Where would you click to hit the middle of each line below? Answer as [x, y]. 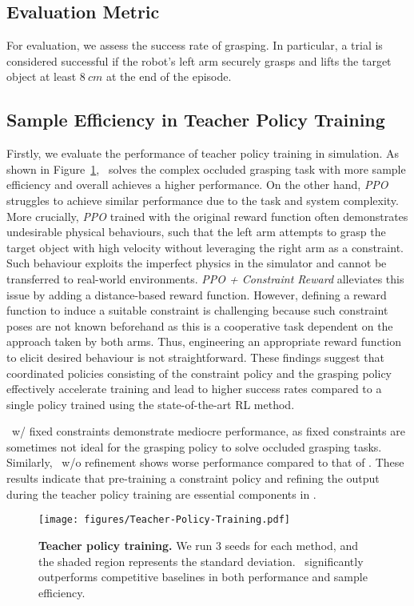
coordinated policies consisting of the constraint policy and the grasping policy [199, 373]
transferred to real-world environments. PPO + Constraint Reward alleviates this [205, 278]
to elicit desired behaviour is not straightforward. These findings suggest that [195, 357]
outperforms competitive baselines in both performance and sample [203, 577]
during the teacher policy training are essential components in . [161, 494]
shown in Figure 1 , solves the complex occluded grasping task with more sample [206, 169]
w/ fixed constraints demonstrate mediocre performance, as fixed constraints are [208, 431]
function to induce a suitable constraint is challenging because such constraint [197, 310]
